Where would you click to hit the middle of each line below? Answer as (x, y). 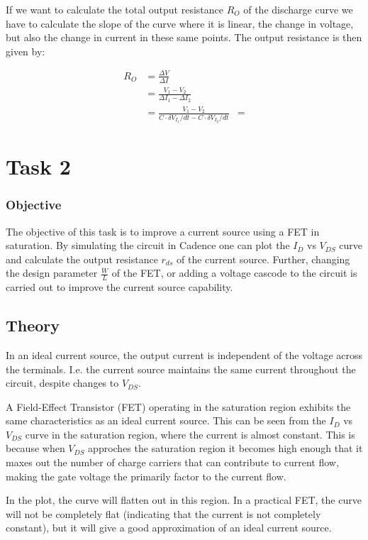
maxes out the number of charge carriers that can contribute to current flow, (172, 462)
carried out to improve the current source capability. (119, 287)
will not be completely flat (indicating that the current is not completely (163, 513)
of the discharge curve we (298, 9)
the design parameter (52, 273)
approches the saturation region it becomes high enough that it (225, 448)
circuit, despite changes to (62, 383)
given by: (26, 51)
